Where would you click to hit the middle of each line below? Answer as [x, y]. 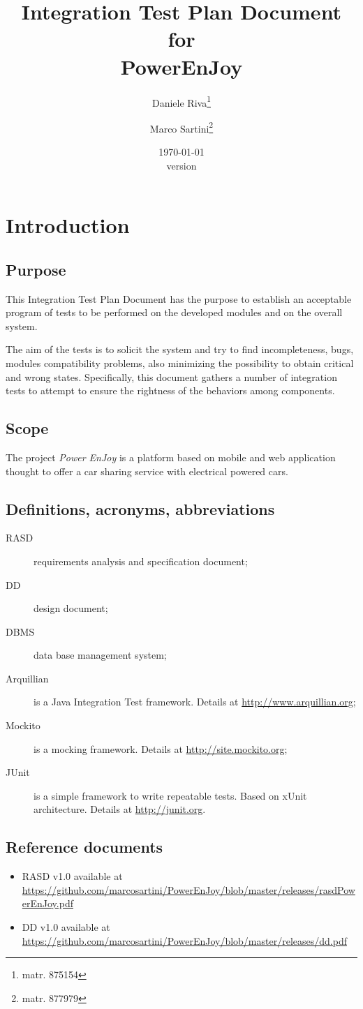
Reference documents [84, 847]
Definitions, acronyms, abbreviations [140, 508]
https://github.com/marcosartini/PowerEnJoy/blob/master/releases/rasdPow [188, 889]
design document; [71, 608]
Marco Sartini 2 [181, 127]
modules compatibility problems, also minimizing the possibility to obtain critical [180, 363]
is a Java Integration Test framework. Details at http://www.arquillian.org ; [195, 702]
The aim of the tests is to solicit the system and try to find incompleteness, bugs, [180, 349]
